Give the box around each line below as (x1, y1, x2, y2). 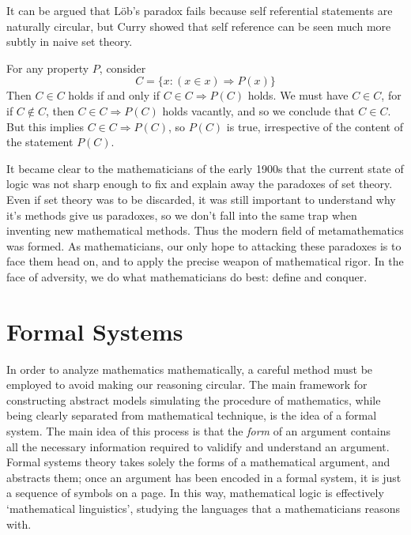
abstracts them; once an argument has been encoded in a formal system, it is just (6, 469, 402, 485)
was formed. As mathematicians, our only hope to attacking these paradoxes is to (6, 237, 402, 254)
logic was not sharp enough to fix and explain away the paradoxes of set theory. (6, 175, 393, 192)
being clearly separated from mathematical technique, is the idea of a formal (6, 407, 377, 424)
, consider (99, 59, 146, 76)
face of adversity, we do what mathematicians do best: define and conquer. (6, 268, 368, 284)
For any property (6, 59, 89, 76)
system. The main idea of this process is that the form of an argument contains (6, 423, 390, 439)
